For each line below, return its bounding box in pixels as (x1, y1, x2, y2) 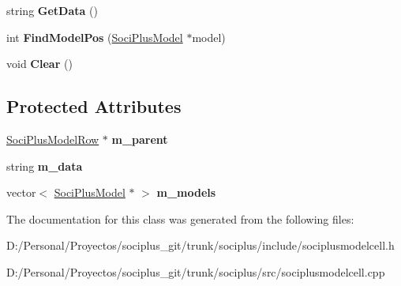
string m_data (6, 157, 83, 174)
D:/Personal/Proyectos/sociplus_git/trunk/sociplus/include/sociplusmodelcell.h (6, 237, 395, 254)
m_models (156, 184, 216, 201)
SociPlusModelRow (6, 130, 99, 147)
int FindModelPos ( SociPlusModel (6, 28, 183, 45)
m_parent (111, 130, 168, 147)
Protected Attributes (6, 94, 182, 119)
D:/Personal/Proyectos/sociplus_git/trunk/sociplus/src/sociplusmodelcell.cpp (6, 263, 385, 280)
